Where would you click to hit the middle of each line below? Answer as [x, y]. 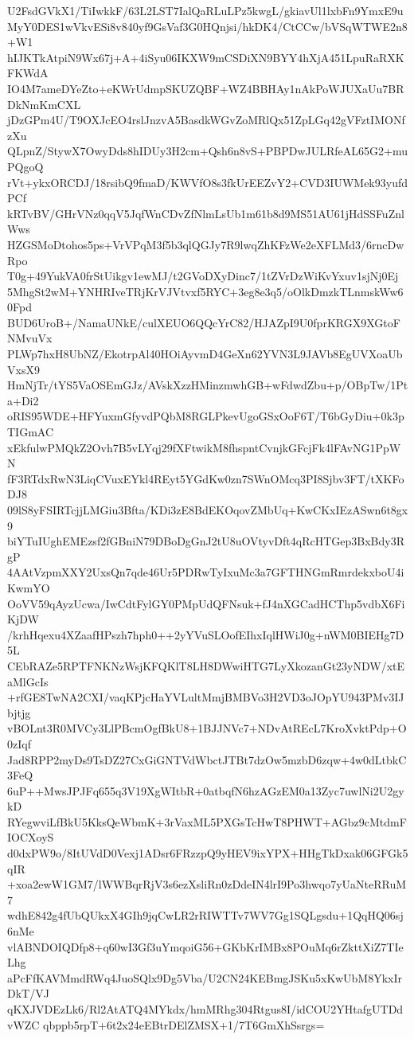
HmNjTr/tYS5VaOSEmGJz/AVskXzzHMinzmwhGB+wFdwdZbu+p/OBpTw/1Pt [208, 385]
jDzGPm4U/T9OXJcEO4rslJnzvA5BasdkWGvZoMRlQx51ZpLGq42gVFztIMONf [206, 120]
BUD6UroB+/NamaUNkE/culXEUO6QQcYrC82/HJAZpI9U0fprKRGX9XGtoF [204, 322]
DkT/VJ [28, 993]
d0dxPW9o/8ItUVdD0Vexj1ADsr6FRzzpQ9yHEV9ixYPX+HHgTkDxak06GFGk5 [208, 853]
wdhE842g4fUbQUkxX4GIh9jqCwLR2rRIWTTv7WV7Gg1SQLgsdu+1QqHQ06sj [205, 915]
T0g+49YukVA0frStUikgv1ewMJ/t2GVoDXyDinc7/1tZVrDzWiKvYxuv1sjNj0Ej [203, 276]
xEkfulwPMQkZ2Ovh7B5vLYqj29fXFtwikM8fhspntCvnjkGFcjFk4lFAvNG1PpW [204, 447]
